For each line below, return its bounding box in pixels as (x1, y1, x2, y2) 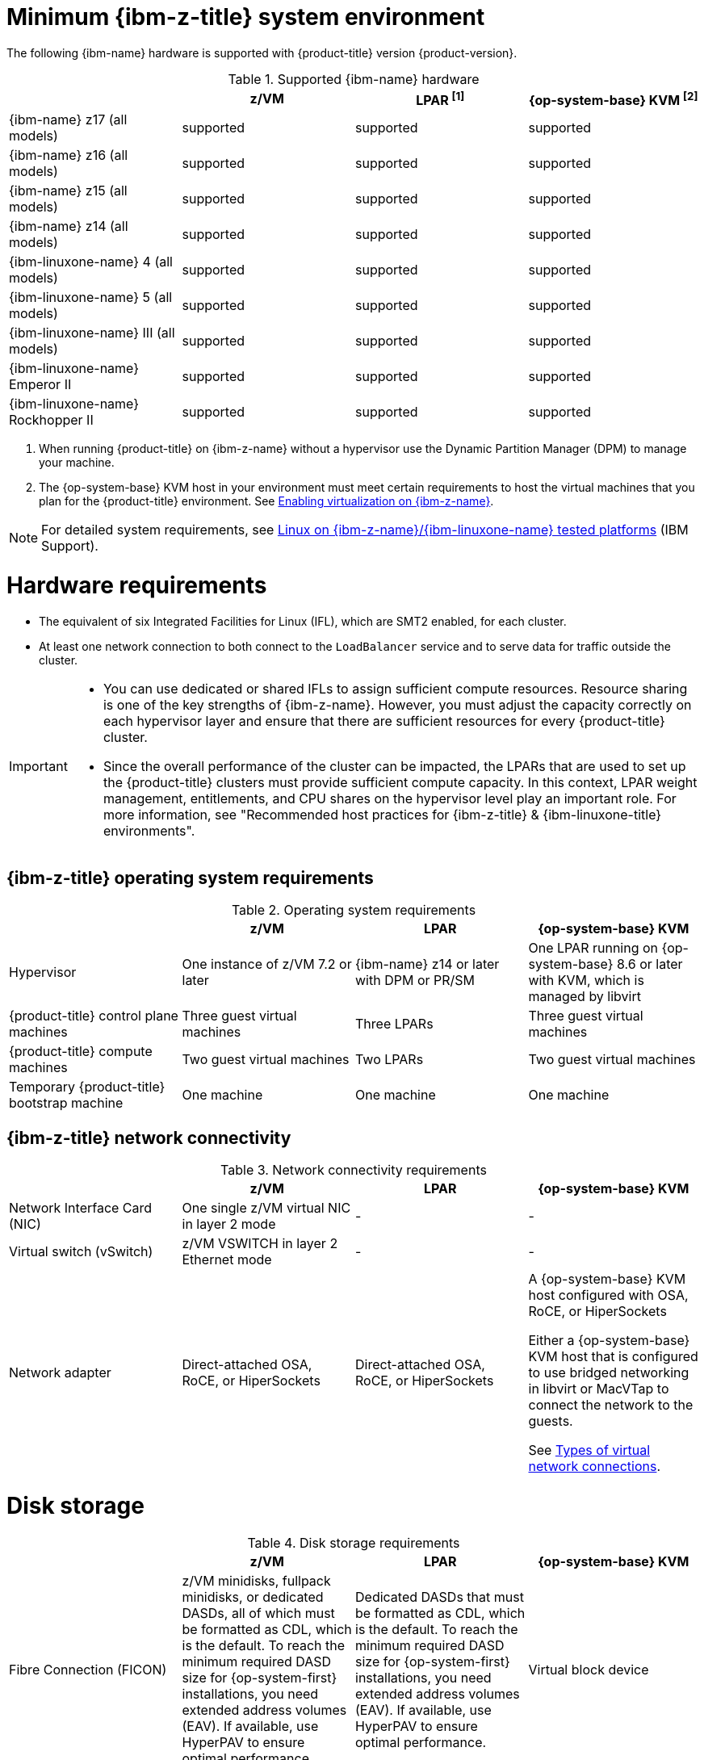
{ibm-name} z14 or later (355, 956, 500, 973)
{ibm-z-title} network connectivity (6, 1127, 291, 1148)
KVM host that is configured (528, 1348, 698, 1365)
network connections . (528, 1458, 661, 1475)
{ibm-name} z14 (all (9, 218, 128, 235)
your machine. (39, 455, 115, 470)
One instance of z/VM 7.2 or (182, 956, 352, 973)
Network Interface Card (9, 1200, 153, 1217)
